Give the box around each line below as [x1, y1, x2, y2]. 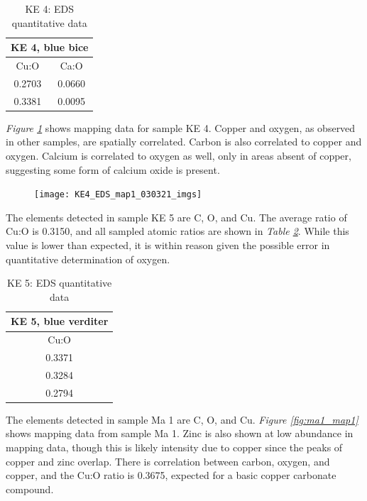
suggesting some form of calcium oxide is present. [6, 162, 220, 177]
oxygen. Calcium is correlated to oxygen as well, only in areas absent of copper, [6, 148, 351, 163]
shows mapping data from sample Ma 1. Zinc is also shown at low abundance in [6, 426, 354, 441]
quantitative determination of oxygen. [6, 251, 170, 266]
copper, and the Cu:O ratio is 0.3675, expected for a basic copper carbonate [6, 468, 336, 483]
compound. [6, 481, 54, 496]
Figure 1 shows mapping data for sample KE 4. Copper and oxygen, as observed [6, 120, 356, 135]
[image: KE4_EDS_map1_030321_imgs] [34, 189, 202, 200]
